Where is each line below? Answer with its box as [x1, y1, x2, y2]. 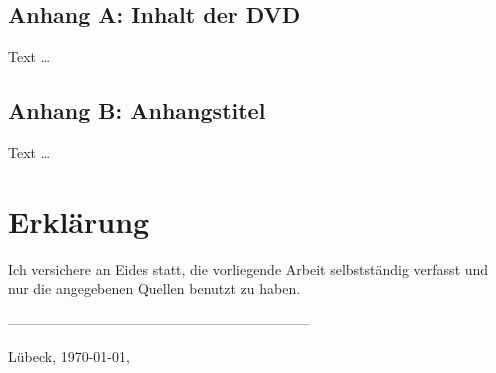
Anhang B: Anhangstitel [8, 95, 266, 126]
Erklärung [8, 200, 150, 241]
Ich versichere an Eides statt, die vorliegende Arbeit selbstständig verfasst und [8, 258, 489, 279]
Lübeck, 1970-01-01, [8, 345, 130, 366]
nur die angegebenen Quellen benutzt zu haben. [8, 278, 301, 299]
